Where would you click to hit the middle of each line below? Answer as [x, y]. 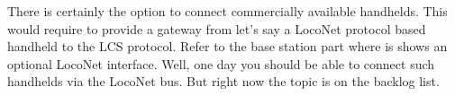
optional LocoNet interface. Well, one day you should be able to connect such [221, 63]
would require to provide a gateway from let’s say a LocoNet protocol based [217, 28]
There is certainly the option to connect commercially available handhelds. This [227, 11]
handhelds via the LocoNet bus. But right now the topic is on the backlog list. [223, 81]
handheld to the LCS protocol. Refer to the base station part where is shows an [227, 46]
